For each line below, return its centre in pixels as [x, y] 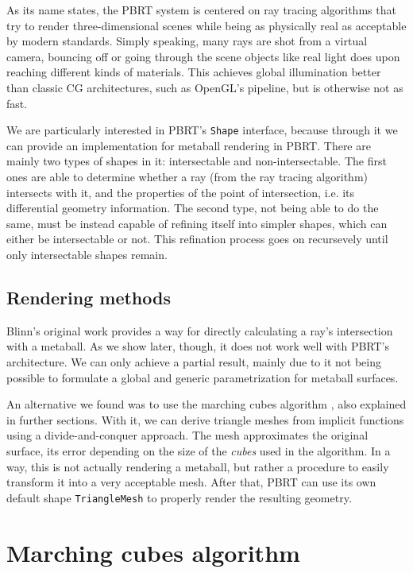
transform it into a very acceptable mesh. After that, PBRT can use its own [191, 482]
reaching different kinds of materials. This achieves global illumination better [194, 72]
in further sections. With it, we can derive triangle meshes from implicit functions [205, 419]
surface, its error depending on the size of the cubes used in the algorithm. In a [199, 450]
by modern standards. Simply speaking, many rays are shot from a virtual [187, 41]
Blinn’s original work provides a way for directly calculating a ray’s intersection [200, 330]
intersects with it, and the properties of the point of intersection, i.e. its [181, 192]
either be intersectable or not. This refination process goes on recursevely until [197, 239]
